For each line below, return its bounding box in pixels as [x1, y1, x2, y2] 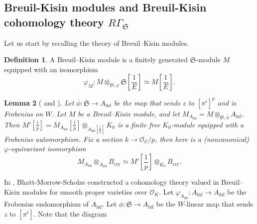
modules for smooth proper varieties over [22, 186, 147, 197]
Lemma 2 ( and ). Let [4, 97, 74, 108]
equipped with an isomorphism [4, 64, 98, 74]
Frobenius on [4, 108, 43, 118]
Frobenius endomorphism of [4, 199, 89, 209]
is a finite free [117, 119, 160, 129]
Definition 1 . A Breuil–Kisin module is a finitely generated [4, 54, 188, 65]
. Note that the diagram [33, 208, 107, 219]
